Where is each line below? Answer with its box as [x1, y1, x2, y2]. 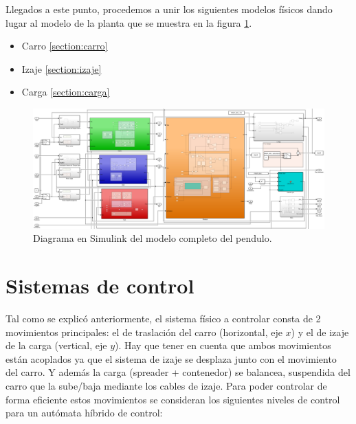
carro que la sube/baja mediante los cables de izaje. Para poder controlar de [5, 378, 327, 392]
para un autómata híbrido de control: [5, 405, 163, 420]
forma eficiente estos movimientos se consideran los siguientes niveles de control [5, 392, 340, 406]
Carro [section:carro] [21, 38, 108, 53]
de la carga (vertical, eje [5, 338, 107, 353]
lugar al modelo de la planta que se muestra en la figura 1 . [5, 15, 252, 30]
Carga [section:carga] [21, 85, 110, 99]
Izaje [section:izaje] [21, 61, 102, 76]
